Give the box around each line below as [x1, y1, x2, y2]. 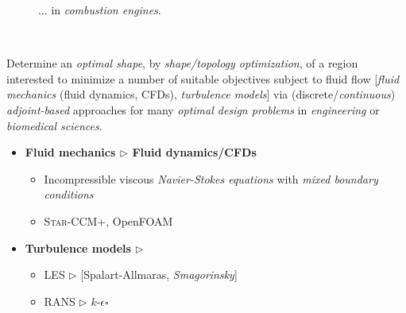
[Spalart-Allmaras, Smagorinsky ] [80, 266, 238, 283]
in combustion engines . [51, 2, 161, 17]
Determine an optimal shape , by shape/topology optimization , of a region [6, 55, 358, 71]
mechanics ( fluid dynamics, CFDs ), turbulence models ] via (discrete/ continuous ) [6, 86, 396, 102]
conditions [44, 186, 94, 203]
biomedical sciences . [6, 117, 102, 133]
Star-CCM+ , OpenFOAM [44, 212, 173, 229]
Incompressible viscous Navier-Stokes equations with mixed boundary [44, 170, 378, 187]
